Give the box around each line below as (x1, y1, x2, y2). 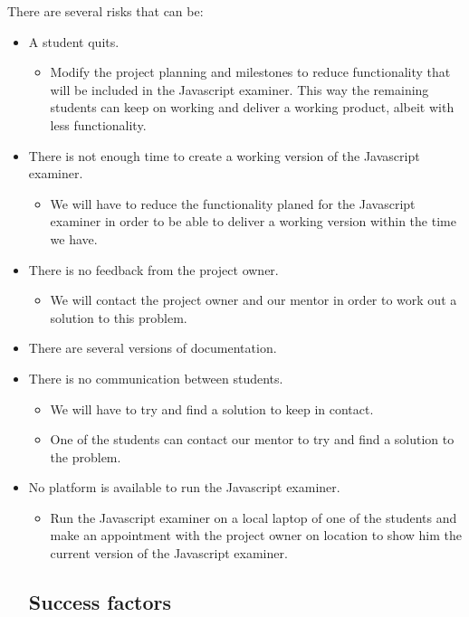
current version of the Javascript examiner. (50, 544, 288, 563)
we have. (50, 229, 98, 248)
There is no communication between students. (28, 368, 283, 387)
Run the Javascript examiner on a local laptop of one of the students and (50, 508, 457, 527)
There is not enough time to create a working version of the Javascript (28, 146, 420, 165)
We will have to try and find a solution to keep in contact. (50, 399, 374, 418)
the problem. (50, 447, 121, 466)
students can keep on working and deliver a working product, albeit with (50, 98, 455, 117)
